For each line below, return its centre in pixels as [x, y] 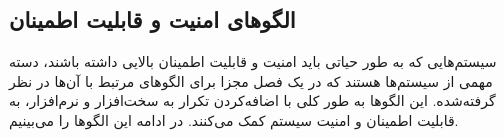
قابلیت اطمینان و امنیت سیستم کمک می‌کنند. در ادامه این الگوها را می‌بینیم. [234, 119]
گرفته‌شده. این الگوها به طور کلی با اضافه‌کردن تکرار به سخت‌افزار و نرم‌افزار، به [252, 100]
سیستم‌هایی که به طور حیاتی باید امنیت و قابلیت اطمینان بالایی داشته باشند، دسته [253, 61]
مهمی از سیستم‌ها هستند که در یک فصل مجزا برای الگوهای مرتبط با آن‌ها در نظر [251, 80]
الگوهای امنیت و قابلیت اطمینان [152, 19]
